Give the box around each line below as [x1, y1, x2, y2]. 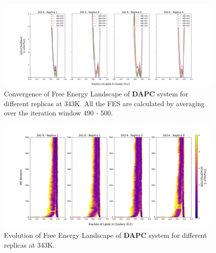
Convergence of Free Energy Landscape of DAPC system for [4, 88, 189, 98]
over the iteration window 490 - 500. [4, 108, 113, 118]
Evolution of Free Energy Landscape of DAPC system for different [4, 230, 207, 240]
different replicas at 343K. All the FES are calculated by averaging [4, 98, 205, 108]
